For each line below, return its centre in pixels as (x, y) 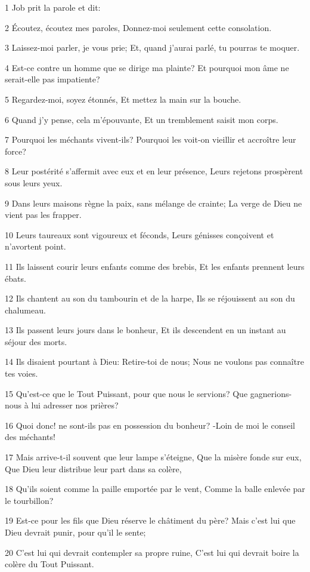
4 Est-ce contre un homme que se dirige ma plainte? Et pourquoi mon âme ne (147, 67)
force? (15, 151)
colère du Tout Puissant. (49, 564)
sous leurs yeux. (34, 182)
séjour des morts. (36, 341)
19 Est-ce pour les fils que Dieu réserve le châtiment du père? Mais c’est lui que (150, 520)
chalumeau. (25, 310)
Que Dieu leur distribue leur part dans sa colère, (93, 468)
